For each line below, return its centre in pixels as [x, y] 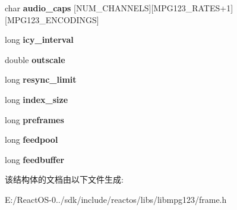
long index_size [37, 99]
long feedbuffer [35, 159]
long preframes [34, 119]
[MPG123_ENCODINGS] [52, 19]
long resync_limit [41, 79]
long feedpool [31, 140]
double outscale [35, 59]
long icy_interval [39, 40]
